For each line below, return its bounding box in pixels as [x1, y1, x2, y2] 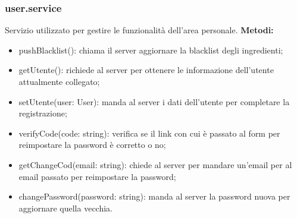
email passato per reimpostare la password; [18, 170, 176, 182]
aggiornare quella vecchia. [18, 201, 112, 214]
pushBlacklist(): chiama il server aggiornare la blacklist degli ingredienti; [18, 43, 283, 56]
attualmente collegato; [18, 75, 100, 87]
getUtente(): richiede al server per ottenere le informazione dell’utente [18, 64, 274, 76]
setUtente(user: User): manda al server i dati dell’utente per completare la [18, 95, 290, 108]
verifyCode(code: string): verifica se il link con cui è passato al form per [18, 127, 280, 139]
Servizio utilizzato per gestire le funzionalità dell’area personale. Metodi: [5, 24, 274, 36]
